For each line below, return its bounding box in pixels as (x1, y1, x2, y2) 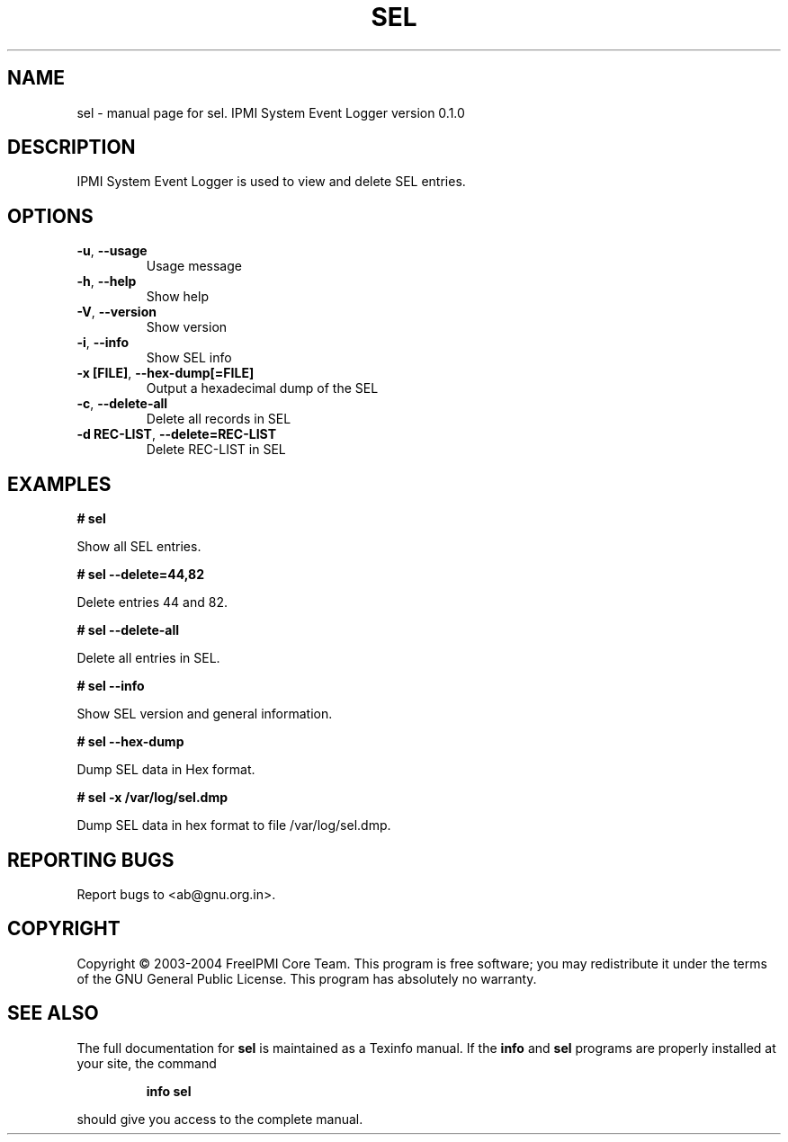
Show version (146, 319, 228, 335)
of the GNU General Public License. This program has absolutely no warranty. (76, 970, 537, 986)
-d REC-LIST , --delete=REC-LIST (76, 426, 277, 442)
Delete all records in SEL (146, 411, 291, 427)
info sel (146, 1083, 192, 1099)
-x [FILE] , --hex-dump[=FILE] (76, 365, 255, 381)
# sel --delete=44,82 (76, 567, 204, 583)
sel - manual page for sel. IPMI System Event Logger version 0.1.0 (76, 104, 465, 120)
